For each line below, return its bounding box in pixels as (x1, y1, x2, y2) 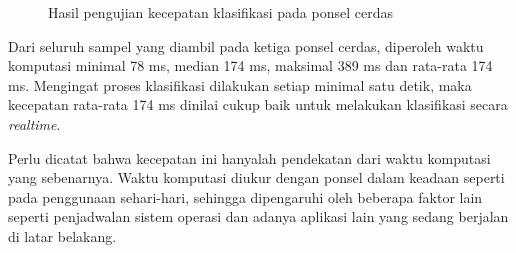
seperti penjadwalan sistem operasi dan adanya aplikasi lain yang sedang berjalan (8, 206, 509, 227)
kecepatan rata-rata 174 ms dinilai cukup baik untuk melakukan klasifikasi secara (8, 94, 508, 115)
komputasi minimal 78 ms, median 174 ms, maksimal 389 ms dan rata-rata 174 (8, 55, 493, 76)
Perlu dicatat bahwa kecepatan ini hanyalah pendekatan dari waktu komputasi (8, 147, 491, 168)
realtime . (8, 113, 61, 134)
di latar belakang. (8, 225, 117, 246)
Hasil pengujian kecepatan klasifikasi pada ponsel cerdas (48, 2, 394, 22)
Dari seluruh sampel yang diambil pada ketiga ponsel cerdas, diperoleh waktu (8, 35, 484, 56)
